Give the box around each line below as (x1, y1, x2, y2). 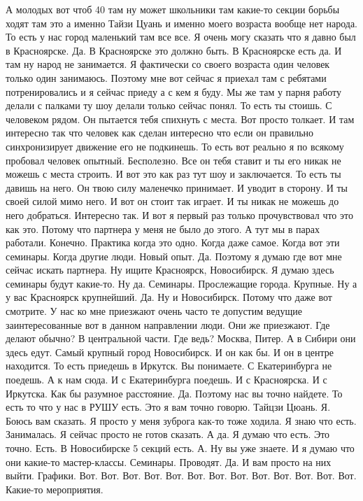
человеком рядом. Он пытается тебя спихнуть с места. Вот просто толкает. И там (6, 111, 355, 126)
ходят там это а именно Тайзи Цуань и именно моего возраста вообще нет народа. (6, 15, 358, 30)
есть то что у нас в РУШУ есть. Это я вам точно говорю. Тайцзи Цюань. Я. (6, 400, 331, 414)
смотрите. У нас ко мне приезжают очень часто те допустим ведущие (6, 304, 302, 318)
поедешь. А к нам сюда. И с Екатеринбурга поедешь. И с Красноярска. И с (6, 372, 327, 387)
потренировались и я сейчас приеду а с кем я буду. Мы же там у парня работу (6, 84, 341, 99)
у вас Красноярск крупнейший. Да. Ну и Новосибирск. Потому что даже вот (6, 290, 332, 304)
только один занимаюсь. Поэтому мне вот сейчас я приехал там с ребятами (6, 70, 327, 85)
